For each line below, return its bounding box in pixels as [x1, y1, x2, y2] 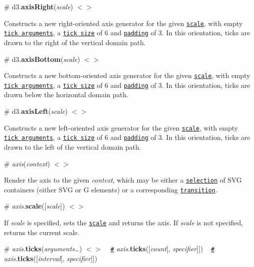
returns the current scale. [4, 227, 79, 237]
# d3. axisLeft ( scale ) [4, 106, 68, 116]
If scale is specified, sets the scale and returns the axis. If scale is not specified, [4, 217, 243, 227]
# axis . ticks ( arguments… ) [4, 243, 82, 254]
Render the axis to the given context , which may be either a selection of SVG [4, 175, 242, 185]
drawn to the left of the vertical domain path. [4, 141, 141, 152]
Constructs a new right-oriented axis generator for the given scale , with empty [4, 18, 243, 28]
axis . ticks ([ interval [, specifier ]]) [4, 253, 98, 263]
